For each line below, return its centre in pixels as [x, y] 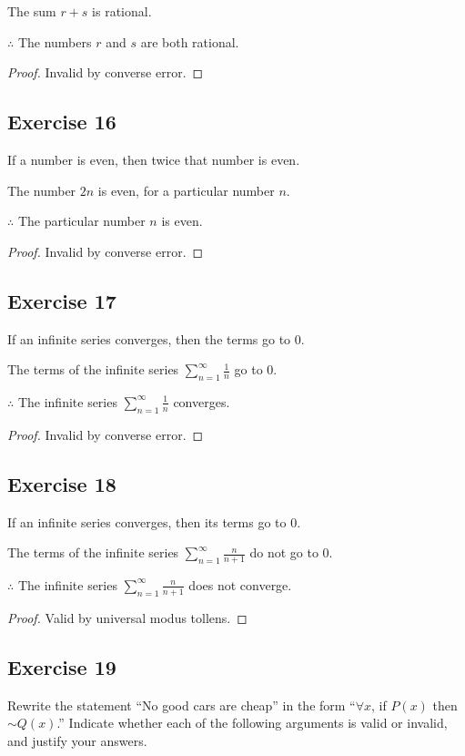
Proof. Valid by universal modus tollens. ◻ [127, 617]
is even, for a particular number [186, 190]
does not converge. [240, 584]
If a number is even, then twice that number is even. [154, 159]
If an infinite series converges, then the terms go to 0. [156, 338]
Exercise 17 [62, 300]
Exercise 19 [62, 666]
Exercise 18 [62, 483]
